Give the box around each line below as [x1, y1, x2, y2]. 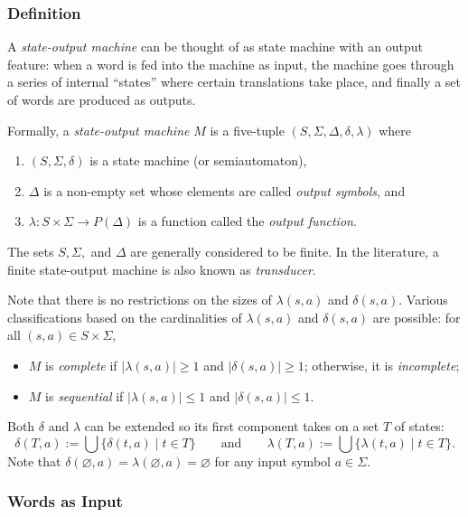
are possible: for [372, 307, 461, 326]
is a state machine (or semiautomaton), [89, 151, 307, 170]
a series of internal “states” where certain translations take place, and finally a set [7, 72, 461, 91]
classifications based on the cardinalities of [7, 307, 242, 326]
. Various [398, 290, 448, 309]
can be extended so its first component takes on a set [84, 417, 379, 436]
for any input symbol [214, 451, 331, 470]
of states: [394, 417, 445, 436]
